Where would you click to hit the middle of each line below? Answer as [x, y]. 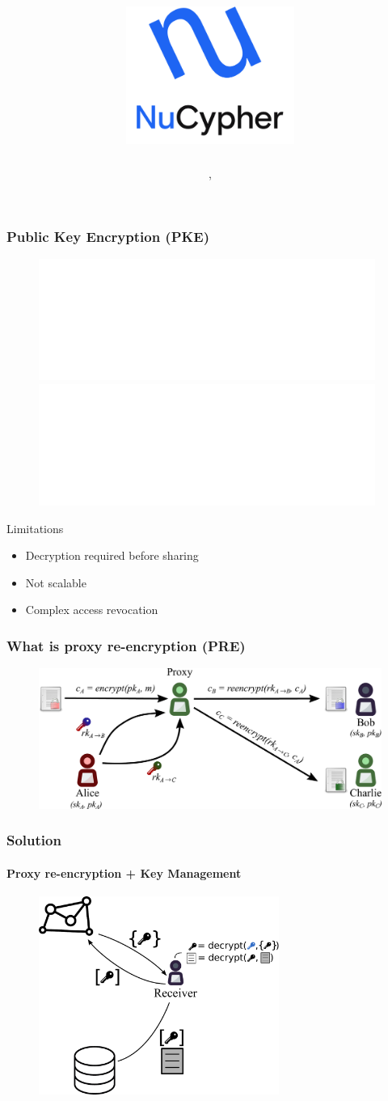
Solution [34, 840]
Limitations [35, 528]
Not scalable [56, 582]
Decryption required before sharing [112, 555]
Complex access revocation [92, 610]
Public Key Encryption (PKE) [108, 237]
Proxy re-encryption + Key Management [124, 872]
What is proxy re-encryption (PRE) [126, 645]
